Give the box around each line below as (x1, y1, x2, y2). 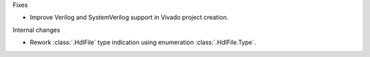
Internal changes (12, 26, 61, 34)
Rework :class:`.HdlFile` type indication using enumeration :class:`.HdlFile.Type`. (29, 38, 256, 47)
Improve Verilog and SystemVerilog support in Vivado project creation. (29, 14, 229, 22)
